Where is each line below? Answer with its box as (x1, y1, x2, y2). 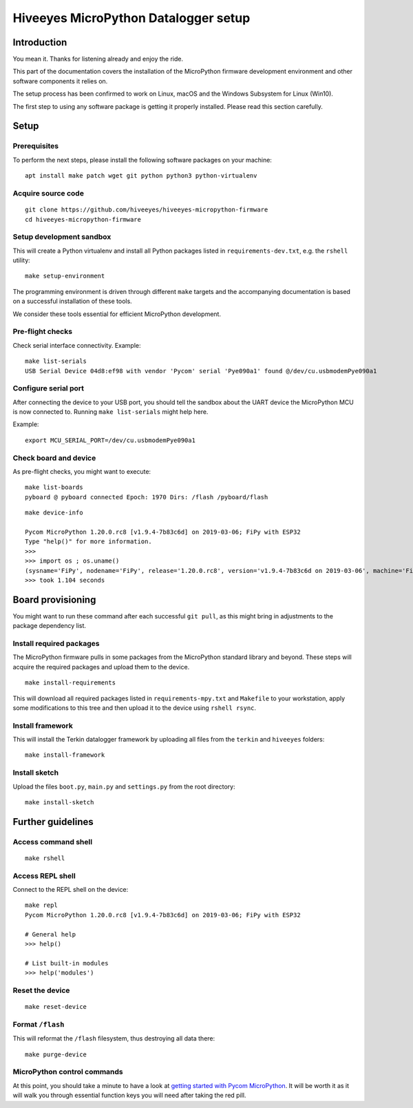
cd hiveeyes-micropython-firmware (25, 216, 141, 223)
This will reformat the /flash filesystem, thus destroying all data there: (12, 1034, 215, 1043)
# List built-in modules (25, 959, 109, 967)
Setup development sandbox (12, 232, 112, 242)
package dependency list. (12, 622, 86, 630)
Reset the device (12, 985, 70, 995)
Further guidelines (12, 816, 94, 828)
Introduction (12, 36, 67, 48)
